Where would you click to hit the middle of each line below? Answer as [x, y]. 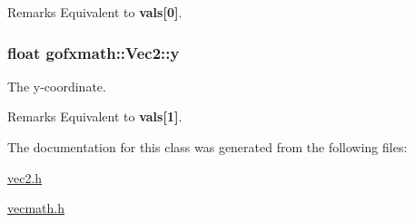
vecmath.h [36, 208]
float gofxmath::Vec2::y [94, 52]
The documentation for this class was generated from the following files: [207, 147]
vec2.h [25, 177]
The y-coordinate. [57, 86]
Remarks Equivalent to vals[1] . [95, 116]
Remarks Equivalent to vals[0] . [95, 12]
